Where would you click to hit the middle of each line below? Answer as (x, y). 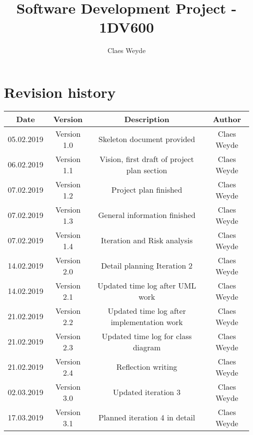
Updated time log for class (147, 336)
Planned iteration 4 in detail (147, 417)
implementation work (147, 322)
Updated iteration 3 (147, 392)
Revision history (60, 92)
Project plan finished (147, 190)
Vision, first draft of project (147, 159)
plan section (147, 170)
